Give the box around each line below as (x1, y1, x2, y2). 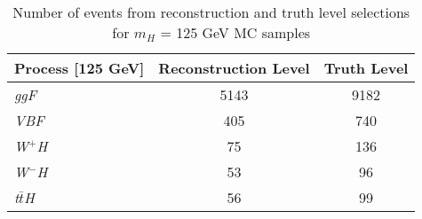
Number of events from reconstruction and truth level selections (12, 2, 410, 22)
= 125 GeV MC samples (160, 22, 311, 43)
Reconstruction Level (158, 58, 310, 78)
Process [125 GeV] (14, 58, 145, 78)
